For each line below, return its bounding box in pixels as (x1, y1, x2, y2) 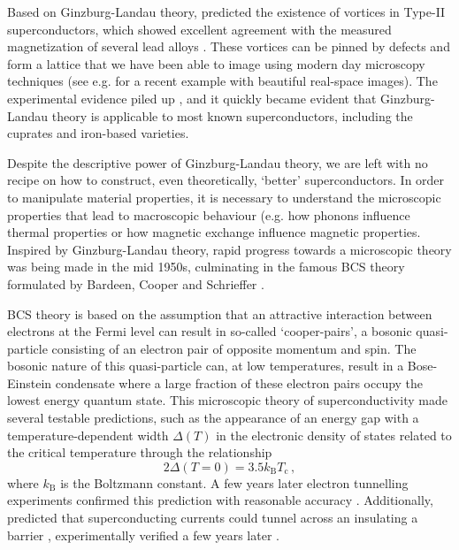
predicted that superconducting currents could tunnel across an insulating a (7, 508, 418, 527)
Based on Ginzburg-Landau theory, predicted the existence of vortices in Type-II (7, 3, 446, 20)
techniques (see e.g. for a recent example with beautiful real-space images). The (7, 72, 438, 90)
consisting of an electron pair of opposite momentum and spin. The (51, 339, 417, 357)
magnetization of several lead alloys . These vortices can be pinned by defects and (7, 37, 450, 56)
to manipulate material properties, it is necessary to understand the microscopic (7, 187, 441, 206)
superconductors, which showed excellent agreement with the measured (7, 19, 392, 38)
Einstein (7, 373, 52, 392)
